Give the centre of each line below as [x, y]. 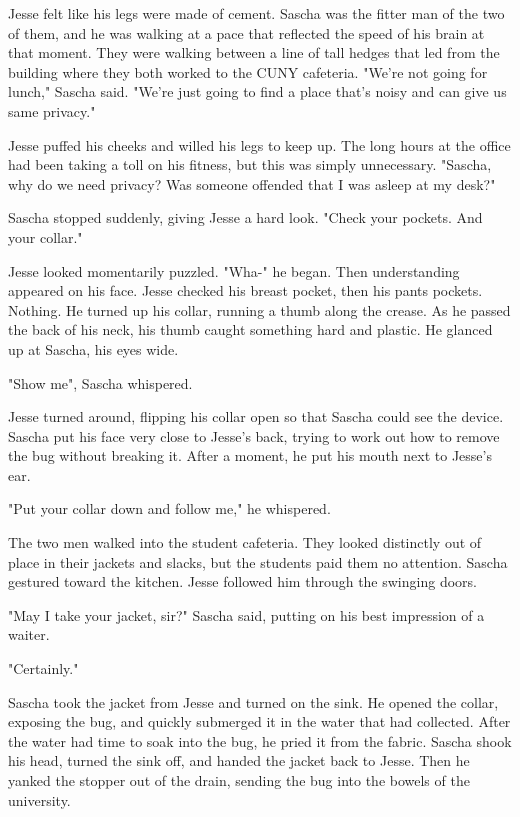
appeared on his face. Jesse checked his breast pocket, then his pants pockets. [245, 290]
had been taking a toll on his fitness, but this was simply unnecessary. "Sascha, [250, 164]
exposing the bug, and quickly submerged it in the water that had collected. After [259, 721]
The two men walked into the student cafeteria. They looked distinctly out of [245, 542]
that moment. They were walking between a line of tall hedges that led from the [254, 52]
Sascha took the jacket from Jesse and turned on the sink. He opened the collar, [253, 701]
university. [39, 799]
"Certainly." [43, 668]
